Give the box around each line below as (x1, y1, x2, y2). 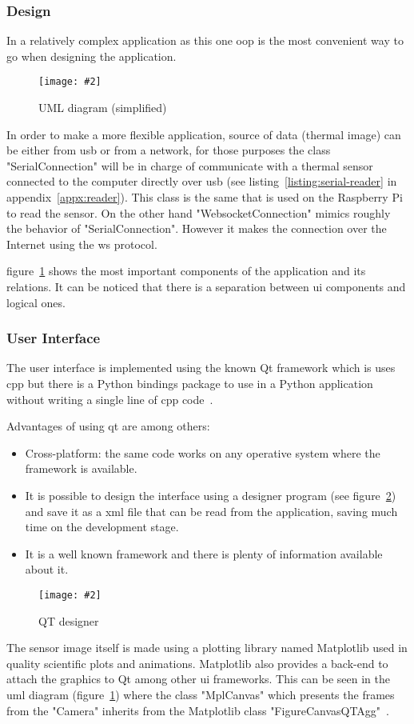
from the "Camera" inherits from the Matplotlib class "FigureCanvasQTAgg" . (6, 702, 389, 718)
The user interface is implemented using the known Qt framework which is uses (6, 359, 396, 376)
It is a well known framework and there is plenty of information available (25, 545, 383, 562)
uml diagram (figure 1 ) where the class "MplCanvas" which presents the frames (6, 686, 395, 702)
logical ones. (6, 294, 66, 310)
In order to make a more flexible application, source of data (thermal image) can (6, 126, 401, 142)
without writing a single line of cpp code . (6, 390, 213, 407)
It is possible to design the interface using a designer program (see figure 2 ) (25, 486, 396, 503)
